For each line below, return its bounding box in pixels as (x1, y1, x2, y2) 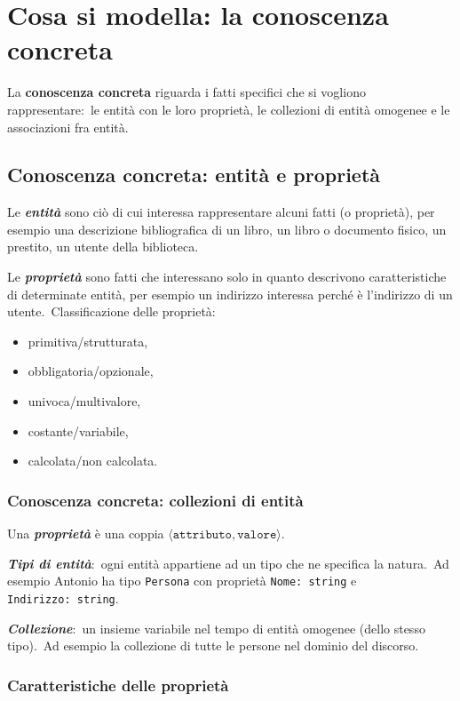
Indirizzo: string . (7, 588, 119, 607)
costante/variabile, (28, 421, 129, 440)
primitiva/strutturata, (28, 331, 148, 350)
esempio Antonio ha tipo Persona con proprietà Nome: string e (7, 571, 357, 590)
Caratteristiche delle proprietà (7, 673, 229, 696)
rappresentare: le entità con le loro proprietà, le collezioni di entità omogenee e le (7, 100, 450, 118)
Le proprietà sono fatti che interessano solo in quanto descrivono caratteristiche (7, 267, 447, 286)
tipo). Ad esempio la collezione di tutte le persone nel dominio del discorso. (7, 636, 419, 655)
